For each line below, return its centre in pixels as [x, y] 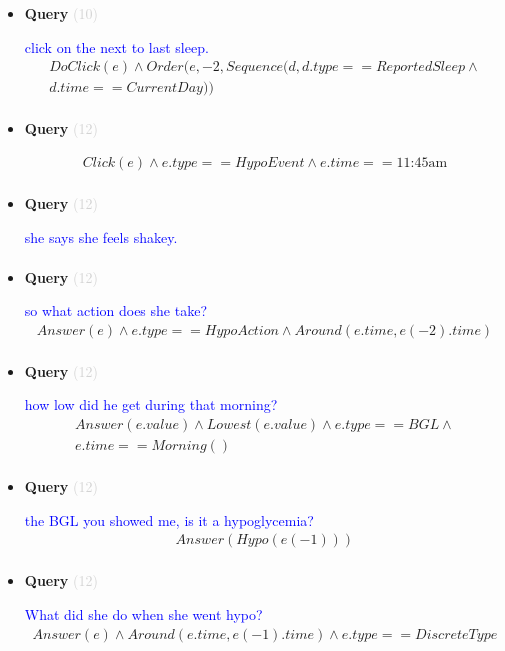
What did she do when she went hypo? [143, 614]
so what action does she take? [115, 310]
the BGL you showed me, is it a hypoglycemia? [169, 519]
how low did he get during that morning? [151, 404]
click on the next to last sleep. [116, 46]
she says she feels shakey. [101, 236]
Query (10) [61, 13]
